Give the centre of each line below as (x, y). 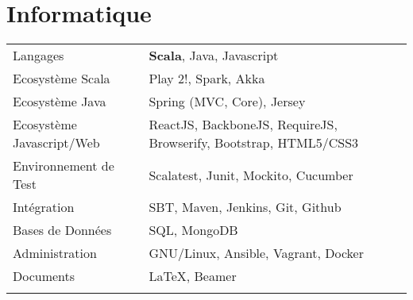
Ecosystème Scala (62, 79)
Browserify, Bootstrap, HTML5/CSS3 (254, 143)
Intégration (44, 207)
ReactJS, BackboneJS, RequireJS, (243, 125)
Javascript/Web (56, 143)
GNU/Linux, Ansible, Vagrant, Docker (256, 253)
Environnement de (64, 166)
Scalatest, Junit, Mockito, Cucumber (251, 175)
